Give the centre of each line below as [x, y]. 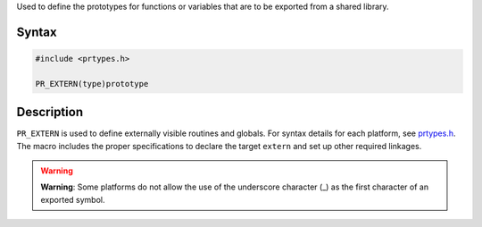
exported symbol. [73, 199]
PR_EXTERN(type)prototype [92, 84]
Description [50, 112]
